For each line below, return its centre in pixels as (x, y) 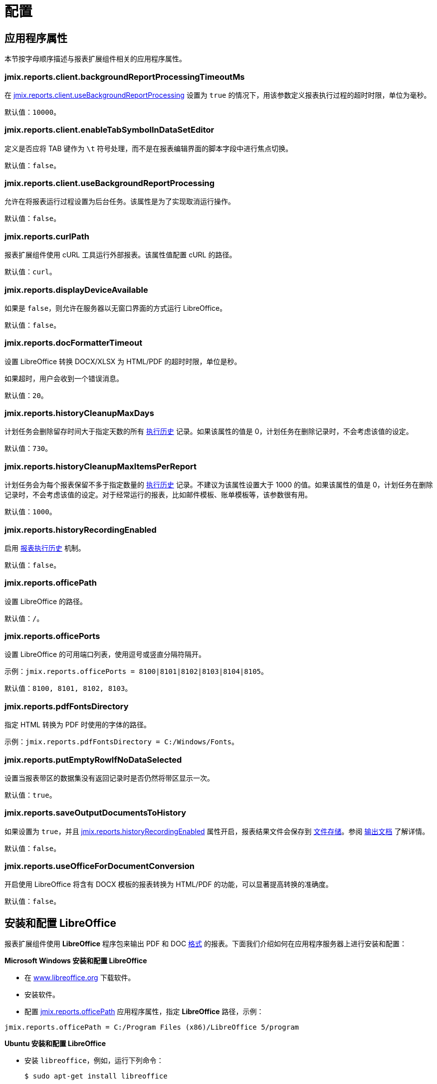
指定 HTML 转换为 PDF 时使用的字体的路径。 (78, 725)
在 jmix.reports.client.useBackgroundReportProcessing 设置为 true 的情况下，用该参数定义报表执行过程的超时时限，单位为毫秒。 (218, 95)
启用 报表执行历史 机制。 (45, 548)
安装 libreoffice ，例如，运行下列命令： (94, 1061)
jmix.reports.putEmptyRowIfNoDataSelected (93, 759)
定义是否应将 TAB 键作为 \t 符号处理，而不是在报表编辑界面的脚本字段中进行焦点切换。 (149, 148)
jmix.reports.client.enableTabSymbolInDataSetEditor (109, 130)
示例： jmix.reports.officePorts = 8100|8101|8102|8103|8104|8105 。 (136, 671)
